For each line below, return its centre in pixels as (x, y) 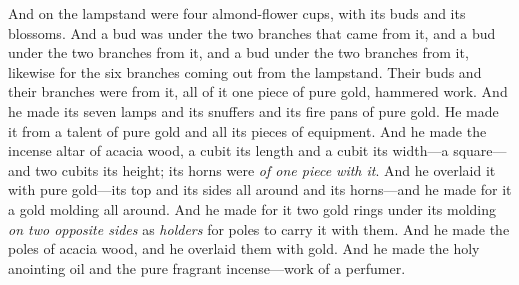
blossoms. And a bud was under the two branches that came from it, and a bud (252, 32)
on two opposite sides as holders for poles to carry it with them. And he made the (259, 228)
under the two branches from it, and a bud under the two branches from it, (238, 52)
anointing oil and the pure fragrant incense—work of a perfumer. (207, 267)
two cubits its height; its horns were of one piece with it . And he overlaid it (265, 169)
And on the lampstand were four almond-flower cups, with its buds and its (237, 13)
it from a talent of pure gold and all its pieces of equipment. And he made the (247, 130)
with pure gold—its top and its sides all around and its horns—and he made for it (260, 189)
